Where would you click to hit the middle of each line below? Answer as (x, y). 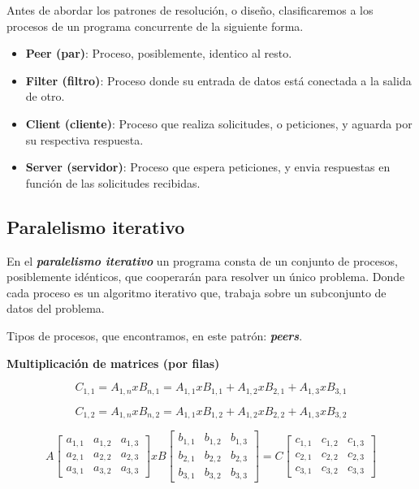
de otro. (45, 96)
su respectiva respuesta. (84, 139)
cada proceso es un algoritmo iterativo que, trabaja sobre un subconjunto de (197, 292)
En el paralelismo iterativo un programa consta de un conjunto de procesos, (202, 260)
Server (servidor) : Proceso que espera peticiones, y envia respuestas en (208, 167)
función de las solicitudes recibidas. (113, 182)
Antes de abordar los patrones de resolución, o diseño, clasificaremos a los (190, 10)
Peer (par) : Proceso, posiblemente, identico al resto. (159, 53)
